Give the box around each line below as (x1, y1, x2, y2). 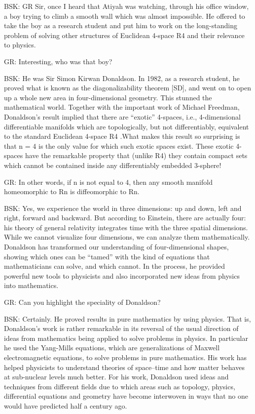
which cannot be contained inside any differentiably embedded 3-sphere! (4, 160, 221, 170)
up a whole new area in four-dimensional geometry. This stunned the (4, 92, 212, 102)
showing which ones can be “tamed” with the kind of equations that (4, 251, 210, 261)
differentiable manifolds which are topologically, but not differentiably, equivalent (4, 121, 249, 131)
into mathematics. (4, 280, 59, 290)
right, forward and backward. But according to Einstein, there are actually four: (4, 212, 246, 223)
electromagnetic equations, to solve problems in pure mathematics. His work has (4, 352, 247, 362)
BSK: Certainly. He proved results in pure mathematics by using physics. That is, (4, 313, 251, 324)
